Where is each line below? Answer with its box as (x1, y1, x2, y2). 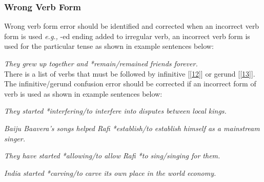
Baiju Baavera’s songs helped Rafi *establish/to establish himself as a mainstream (4, 122, 260, 133)
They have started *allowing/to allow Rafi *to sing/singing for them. (4, 150, 220, 161)
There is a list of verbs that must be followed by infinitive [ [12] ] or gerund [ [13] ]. (4, 68, 255, 79)
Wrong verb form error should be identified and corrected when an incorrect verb (4, 21, 259, 31)
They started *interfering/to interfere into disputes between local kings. (4, 105, 227, 116)
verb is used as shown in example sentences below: (4, 88, 163, 99)
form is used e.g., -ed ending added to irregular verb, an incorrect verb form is (4, 30, 250, 41)
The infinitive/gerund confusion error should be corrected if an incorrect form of (4, 78, 256, 89)
